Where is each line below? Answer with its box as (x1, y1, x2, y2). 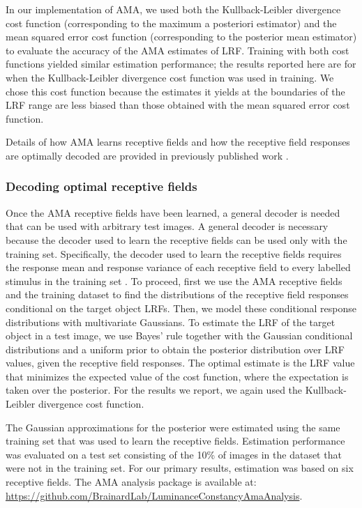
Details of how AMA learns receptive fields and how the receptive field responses (6, 134, 350, 149)
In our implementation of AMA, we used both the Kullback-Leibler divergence (6, 2, 341, 16)
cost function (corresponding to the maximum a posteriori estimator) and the (6, 15, 337, 30)
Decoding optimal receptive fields (6, 178, 197, 195)
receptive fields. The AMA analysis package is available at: (6, 475, 257, 489)
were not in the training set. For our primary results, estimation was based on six (6, 461, 354, 475)
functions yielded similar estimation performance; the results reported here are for (6, 56, 356, 71)
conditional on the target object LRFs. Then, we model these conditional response (6, 300, 357, 315)
